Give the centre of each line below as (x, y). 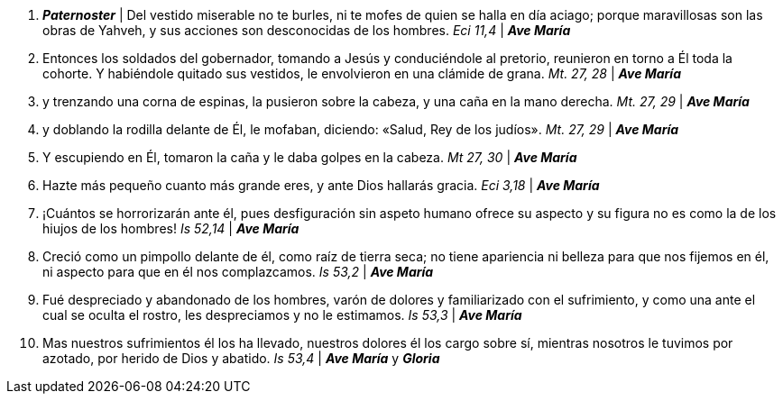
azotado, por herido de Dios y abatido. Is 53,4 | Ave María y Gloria (241, 358)
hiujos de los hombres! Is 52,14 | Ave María (171, 228)
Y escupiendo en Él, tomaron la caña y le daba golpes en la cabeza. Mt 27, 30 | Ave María (310, 157)
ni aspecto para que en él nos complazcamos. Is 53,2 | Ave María (238, 272)
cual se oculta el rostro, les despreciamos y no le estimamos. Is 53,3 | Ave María (282, 315)
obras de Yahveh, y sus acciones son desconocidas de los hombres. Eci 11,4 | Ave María (307, 30)
